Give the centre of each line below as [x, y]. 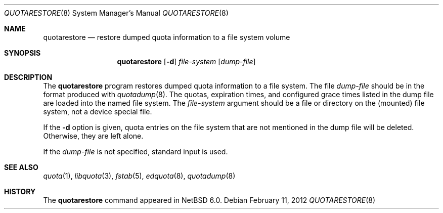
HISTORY [20, 191]
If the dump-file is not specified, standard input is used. [136, 152]
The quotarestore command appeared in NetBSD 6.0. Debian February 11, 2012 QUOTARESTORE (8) [209, 200]
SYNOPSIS [23, 53]
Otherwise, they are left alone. [93, 136]
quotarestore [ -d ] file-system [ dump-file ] [186, 61]
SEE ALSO [21, 167]
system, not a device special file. [98, 112]
